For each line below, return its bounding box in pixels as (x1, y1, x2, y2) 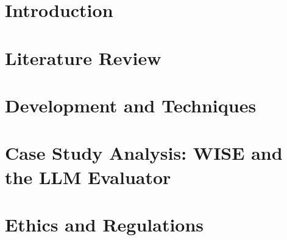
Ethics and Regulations (5, 211, 204, 236)
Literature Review (5, 45, 161, 70)
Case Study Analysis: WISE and (5, 140, 283, 165)
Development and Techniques (5, 92, 257, 117)
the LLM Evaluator (5, 164, 171, 189)
